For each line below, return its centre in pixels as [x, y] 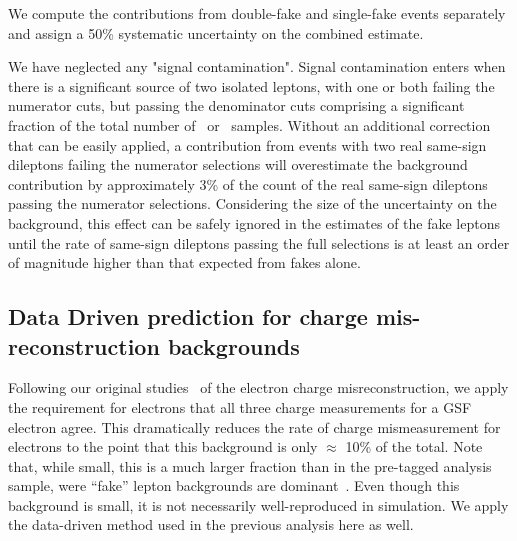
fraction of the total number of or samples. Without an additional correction [249, 124]
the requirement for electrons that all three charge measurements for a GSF [240, 406]
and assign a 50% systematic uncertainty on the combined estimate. [216, 32]
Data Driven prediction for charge [188, 316]
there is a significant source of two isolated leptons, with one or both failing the [251, 85]
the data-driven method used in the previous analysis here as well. [211, 524]
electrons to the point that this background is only [163, 446]
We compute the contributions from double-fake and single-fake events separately [257, 13]
